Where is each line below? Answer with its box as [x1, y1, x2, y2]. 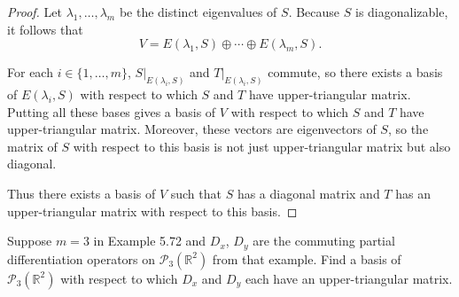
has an [395, 184, 431, 203]
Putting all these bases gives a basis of [7, 102, 216, 121]
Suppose [7, 231, 52, 250]
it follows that [7, 20, 83, 38]
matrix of [7, 137, 58, 155]
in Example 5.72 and [93, 231, 206, 250]
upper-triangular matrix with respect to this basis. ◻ [7, 201, 298, 220]
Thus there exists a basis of [7, 184, 156, 203]
